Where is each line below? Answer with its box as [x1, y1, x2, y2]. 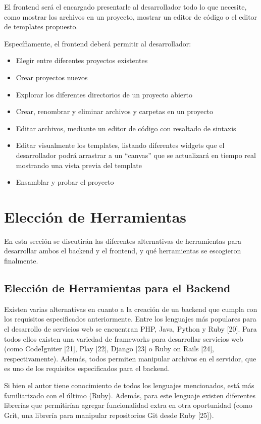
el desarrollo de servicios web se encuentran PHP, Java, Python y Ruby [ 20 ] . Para [4, 324, 257, 334]
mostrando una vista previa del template [16, 160, 142, 170]
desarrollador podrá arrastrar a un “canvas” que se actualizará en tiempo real [16, 149, 256, 160]
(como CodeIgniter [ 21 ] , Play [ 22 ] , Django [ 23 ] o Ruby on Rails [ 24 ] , [4, 343, 215, 354]
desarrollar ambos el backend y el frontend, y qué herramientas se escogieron [4, 245, 241, 256]
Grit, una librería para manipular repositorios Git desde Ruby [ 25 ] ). [4, 409, 214, 420]
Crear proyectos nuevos [16, 72, 88, 82]
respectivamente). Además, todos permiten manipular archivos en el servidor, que [4, 353, 256, 363]
